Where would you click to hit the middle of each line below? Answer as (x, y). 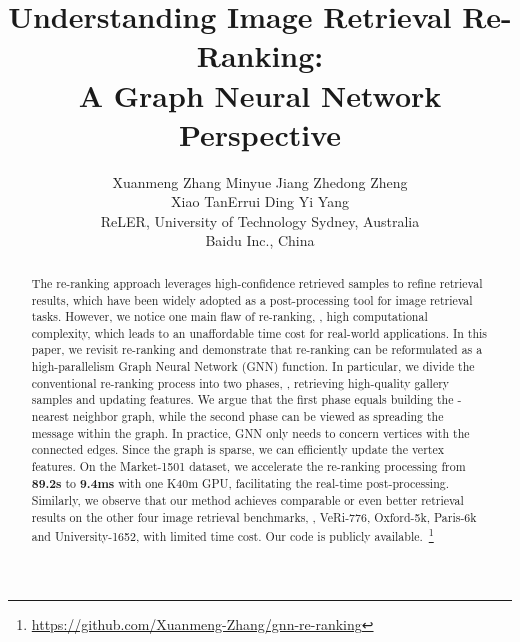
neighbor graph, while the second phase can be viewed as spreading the (258, 416)
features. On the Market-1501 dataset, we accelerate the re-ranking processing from (248, 466)
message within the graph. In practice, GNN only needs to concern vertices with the (250, 432)
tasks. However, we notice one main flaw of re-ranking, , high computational (229, 316)
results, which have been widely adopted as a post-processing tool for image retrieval (252, 299)
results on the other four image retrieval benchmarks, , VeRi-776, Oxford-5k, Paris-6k (254, 517)
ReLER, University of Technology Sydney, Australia (260, 220)
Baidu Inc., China (260, 240)
